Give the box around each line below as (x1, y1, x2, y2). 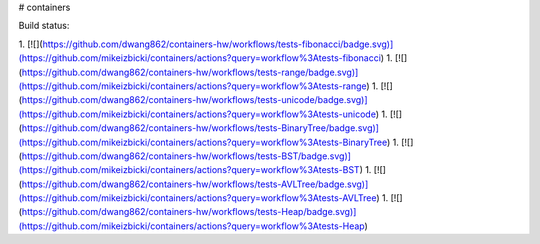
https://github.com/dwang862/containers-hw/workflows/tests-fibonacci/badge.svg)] (42, 38, 394, 50)
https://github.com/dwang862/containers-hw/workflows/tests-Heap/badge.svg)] (21, 206, 357, 218)
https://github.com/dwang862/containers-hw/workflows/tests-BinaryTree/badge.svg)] (21, 122, 380, 134)
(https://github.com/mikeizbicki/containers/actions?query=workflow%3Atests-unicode (18, 108, 377, 120)
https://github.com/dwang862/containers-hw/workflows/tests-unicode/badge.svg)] (21, 94, 369, 106)
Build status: (18, 20, 70, 32)
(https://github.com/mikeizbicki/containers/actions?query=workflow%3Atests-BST (18, 164, 360, 176)
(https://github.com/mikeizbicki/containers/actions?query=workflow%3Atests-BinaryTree (18, 136, 388, 148)
